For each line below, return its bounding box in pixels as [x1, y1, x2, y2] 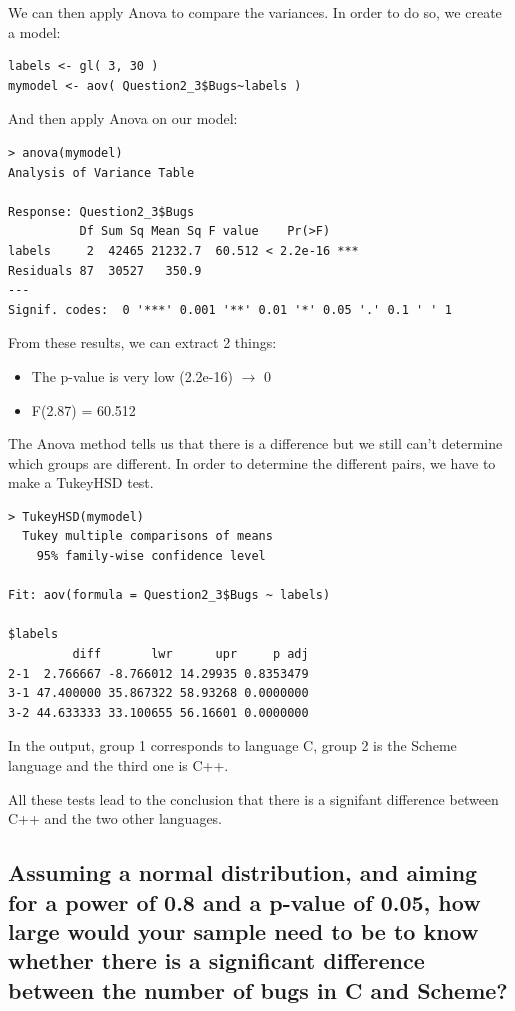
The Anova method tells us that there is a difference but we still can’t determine [8, 433, 503, 454]
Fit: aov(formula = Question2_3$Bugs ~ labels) [8, 588, 331, 603]
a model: [8, 21, 61, 42]
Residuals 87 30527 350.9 [8, 263, 202, 278]
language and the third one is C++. [8, 755, 229, 775]
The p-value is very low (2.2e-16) [31, 365, 233, 386]
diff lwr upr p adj [72, 647, 309, 662]
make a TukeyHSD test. [8, 472, 154, 493]
